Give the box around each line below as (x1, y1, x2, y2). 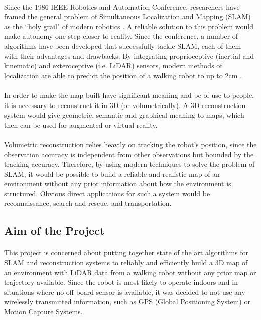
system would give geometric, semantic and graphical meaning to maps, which (4, 110, 244, 120)
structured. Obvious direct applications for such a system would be (4, 188, 210, 198)
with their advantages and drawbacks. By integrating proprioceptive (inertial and (4, 50, 254, 61)
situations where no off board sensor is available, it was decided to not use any (4, 286, 245, 297)
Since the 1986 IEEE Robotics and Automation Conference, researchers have (4, 1, 240, 12)
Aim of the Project (4, 223, 105, 238)
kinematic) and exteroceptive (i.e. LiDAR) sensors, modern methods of (4, 60, 222, 71)
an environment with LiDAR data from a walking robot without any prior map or (4, 267, 256, 277)
